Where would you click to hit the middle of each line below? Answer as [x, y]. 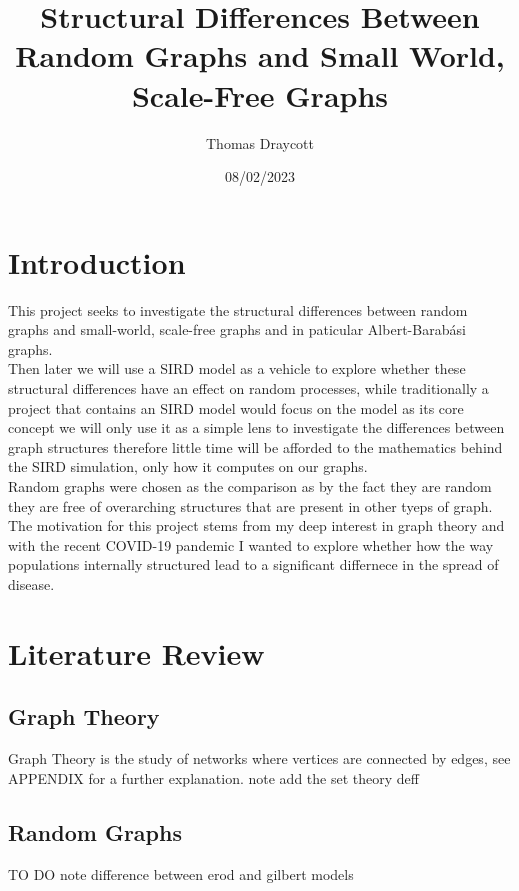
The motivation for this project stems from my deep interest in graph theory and [256, 525]
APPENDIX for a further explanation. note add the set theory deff [213, 777]
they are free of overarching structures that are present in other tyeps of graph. [250, 505]
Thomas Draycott [260, 142]
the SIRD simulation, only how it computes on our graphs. [188, 466]
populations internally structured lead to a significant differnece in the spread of [253, 564]
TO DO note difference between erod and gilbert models [181, 873]
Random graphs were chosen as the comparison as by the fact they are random [250, 485]
